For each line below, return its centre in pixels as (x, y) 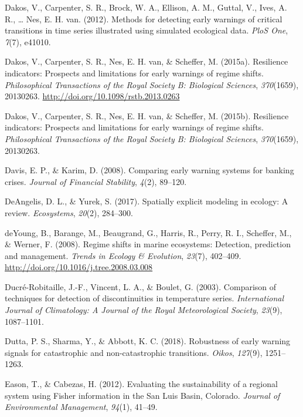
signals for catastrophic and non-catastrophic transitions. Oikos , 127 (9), (134, 352)
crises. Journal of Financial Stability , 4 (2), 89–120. (96, 181)
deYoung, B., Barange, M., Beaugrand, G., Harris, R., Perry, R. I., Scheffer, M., (148, 232)
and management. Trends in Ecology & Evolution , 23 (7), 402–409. (123, 255)
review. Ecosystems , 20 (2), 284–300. (69, 212)
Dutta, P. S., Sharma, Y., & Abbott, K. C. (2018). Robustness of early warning (148, 341)
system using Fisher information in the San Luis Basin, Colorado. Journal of (142, 395)
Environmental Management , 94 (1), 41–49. (81, 407)
